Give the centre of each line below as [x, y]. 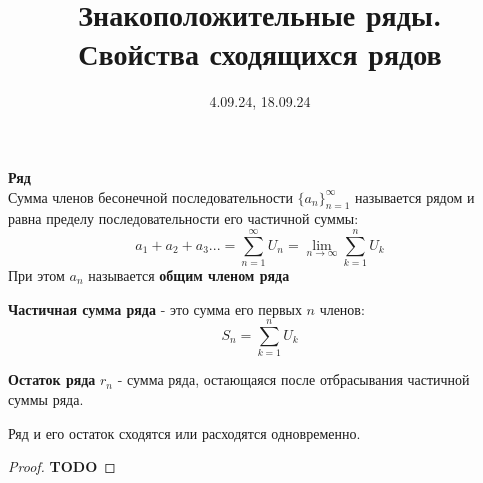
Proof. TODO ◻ [62, 466]
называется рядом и [415, 196]
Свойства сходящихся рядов [260, 53]
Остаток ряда [52, 379]
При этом [36, 275]
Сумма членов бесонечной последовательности [150, 196]
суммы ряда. [46, 398]
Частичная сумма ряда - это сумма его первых [155, 308]
